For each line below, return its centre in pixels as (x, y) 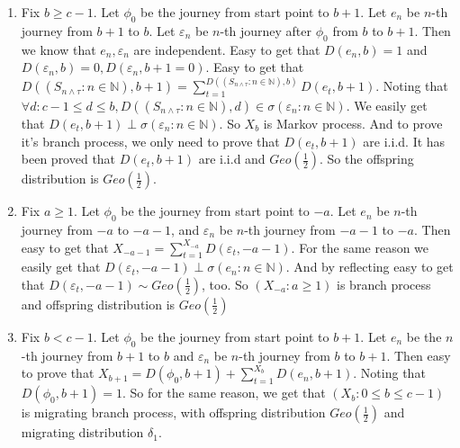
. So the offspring (367, 159)
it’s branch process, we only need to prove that (150, 141)
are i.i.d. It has (404, 141)
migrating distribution (82, 432)
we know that (59, 49)
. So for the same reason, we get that (224, 393)
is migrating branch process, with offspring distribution (173, 412)
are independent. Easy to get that (227, 49)
